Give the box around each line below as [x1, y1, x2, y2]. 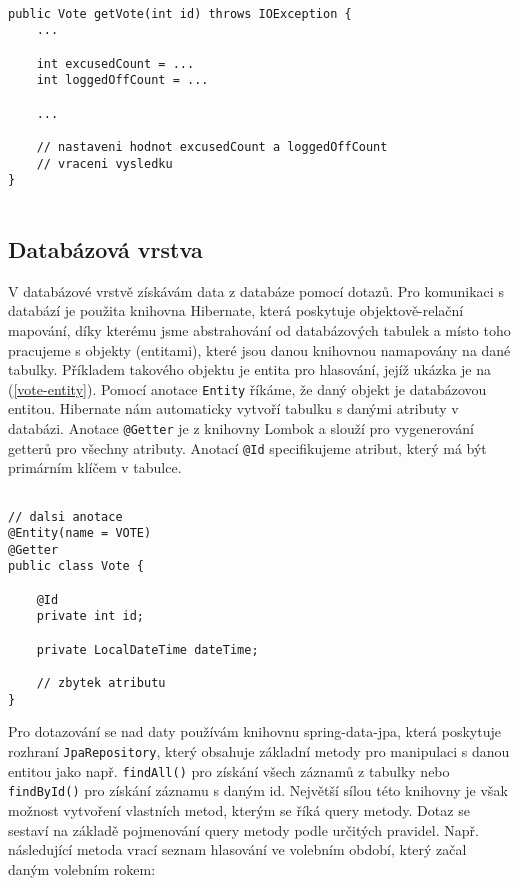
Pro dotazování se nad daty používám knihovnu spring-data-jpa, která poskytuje [8, 721, 501, 742]
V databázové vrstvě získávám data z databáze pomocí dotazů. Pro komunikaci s [8, 280, 504, 301]
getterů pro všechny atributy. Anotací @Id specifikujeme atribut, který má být [8, 437, 487, 458]
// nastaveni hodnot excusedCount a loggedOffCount [36, 139, 388, 154]
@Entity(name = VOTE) [8, 526, 152, 541]
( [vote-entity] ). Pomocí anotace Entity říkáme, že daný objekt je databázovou [8, 378, 487, 399]
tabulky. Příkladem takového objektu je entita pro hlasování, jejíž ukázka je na [8, 359, 492, 380]
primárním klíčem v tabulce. [8, 457, 182, 478]
